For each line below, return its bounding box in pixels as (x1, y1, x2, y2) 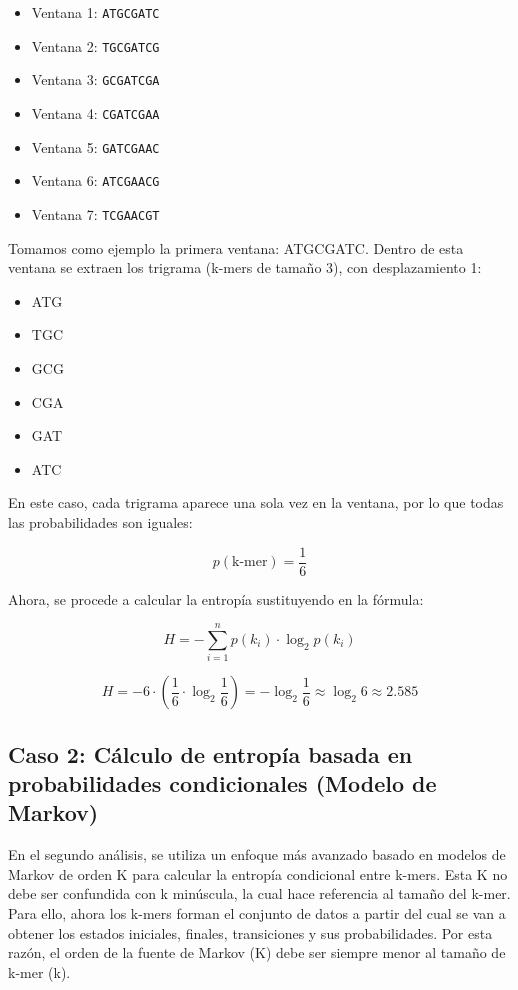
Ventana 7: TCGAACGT (31, 203, 160, 224)
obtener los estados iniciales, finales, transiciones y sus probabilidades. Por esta (8, 922, 493, 943)
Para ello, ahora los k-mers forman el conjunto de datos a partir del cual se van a (8, 903, 506, 924)
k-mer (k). (8, 961, 71, 982)
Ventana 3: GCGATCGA (31, 69, 160, 90)
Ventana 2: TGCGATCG (31, 35, 160, 56)
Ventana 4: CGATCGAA (31, 102, 160, 123)
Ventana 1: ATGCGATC (31, 2, 160, 22)
